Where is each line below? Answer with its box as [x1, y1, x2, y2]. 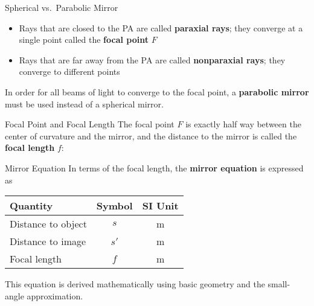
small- [268, 278, 290, 290]
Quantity [10, 199, 53, 213]
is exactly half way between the [185, 118, 301, 130]
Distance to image [10, 234, 86, 249]
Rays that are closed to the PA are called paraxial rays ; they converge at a [19, 21, 303, 34]
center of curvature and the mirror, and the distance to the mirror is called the [5, 129, 297, 142]
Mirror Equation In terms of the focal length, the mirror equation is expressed [5, 161, 304, 174]
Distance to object [10, 217, 87, 231]
